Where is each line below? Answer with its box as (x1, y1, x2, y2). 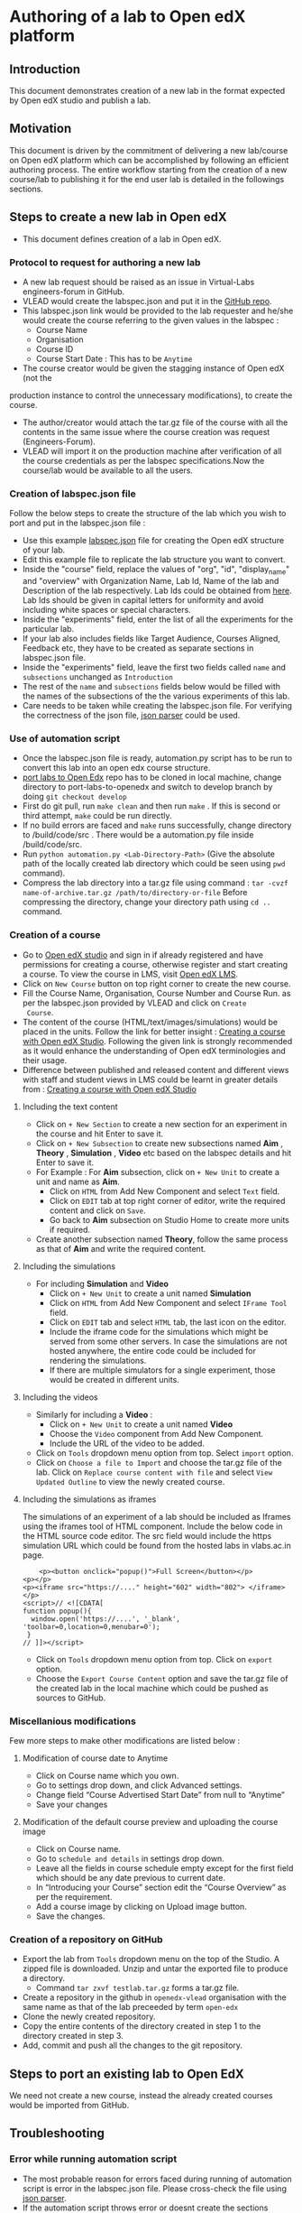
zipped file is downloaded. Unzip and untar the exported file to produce (22, 1963, 288, 1974)
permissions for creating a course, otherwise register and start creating (22, 958, 288, 969)
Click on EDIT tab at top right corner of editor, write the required (49, 1195, 286, 1206)
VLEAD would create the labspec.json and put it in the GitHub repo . (22, 295, 272, 306)
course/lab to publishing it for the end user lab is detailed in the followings (9, 173, 285, 184)
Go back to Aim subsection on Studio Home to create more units (49, 1214, 290, 1225)
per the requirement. (35, 1891, 113, 1902)
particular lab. (22, 624, 75, 634)
